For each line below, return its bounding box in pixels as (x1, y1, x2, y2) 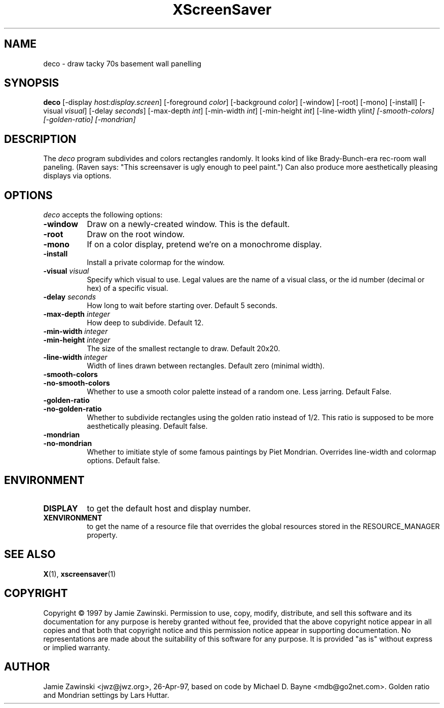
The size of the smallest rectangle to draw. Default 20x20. (87, 344, 280, 353)
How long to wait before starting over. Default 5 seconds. (87, 301, 278, 310)
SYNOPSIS (4, 77, 59, 90)
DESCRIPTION (4, 132, 77, 145)
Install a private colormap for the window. (87, 258, 225, 267)
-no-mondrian (43, 439, 92, 448)
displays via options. (43, 171, 112, 180)
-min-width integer (43, 327, 108, 336)
